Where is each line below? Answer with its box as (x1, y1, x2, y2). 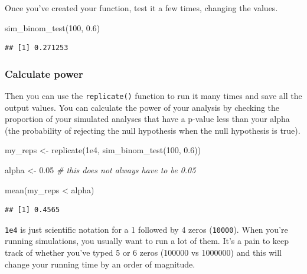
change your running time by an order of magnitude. (5, 258, 195, 270)
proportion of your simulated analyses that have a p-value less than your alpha (5, 113, 290, 125)
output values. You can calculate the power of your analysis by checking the (5, 101, 280, 113)
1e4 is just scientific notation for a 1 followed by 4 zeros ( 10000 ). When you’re (5, 223, 288, 235)
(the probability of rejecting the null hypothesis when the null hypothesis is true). (5, 124, 301, 136)
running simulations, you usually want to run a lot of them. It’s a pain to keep (5, 235, 289, 247)
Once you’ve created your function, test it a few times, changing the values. (5, 2, 278, 14)
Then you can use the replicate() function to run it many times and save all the (5, 90, 302, 101)
